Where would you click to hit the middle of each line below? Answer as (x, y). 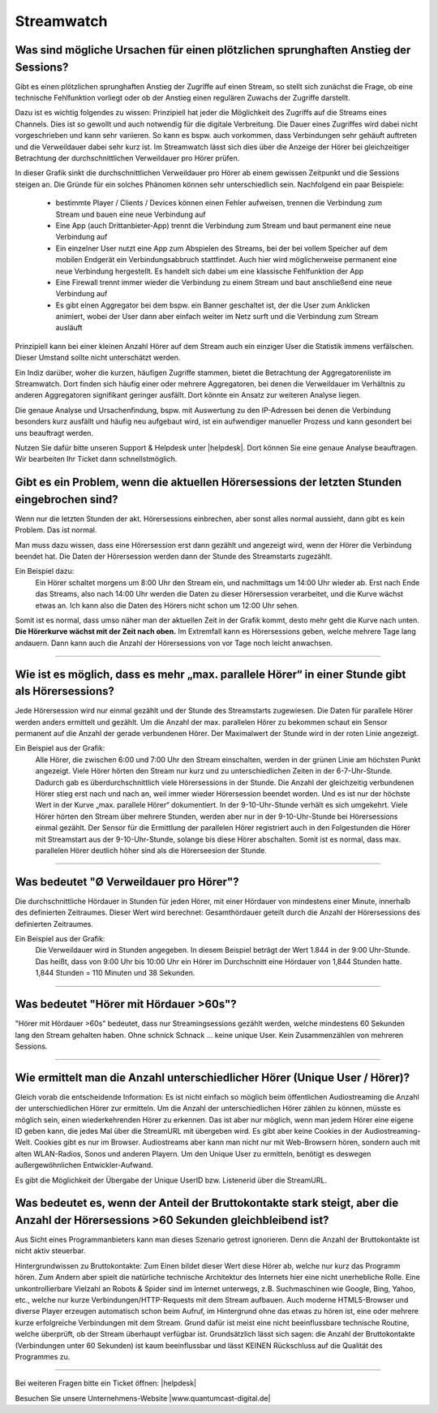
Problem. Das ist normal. (56, 530)
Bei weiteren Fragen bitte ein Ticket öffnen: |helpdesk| (106, 1383)
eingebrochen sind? (67, 499)
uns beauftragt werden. (54, 433)
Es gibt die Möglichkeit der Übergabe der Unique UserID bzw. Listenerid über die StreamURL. (171, 1180)
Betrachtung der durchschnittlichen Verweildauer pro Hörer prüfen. (127, 158)
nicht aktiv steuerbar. (50, 1251)
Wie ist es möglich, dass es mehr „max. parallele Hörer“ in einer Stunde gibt (210, 674)
